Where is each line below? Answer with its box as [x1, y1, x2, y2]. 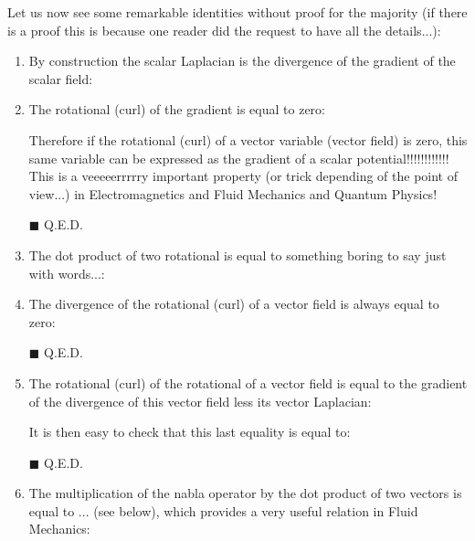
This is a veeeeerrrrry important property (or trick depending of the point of [28, 166, 458, 186]
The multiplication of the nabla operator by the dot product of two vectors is [28, 483, 462, 503]
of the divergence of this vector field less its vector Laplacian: [28, 391, 372, 410]
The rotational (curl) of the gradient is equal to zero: [28, 100, 325, 119]
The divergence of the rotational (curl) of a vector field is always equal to [28, 294, 439, 313]
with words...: [28, 263, 105, 282]
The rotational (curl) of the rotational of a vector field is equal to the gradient [28, 373, 468, 392]
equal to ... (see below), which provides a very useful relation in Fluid [28, 501, 418, 520]
